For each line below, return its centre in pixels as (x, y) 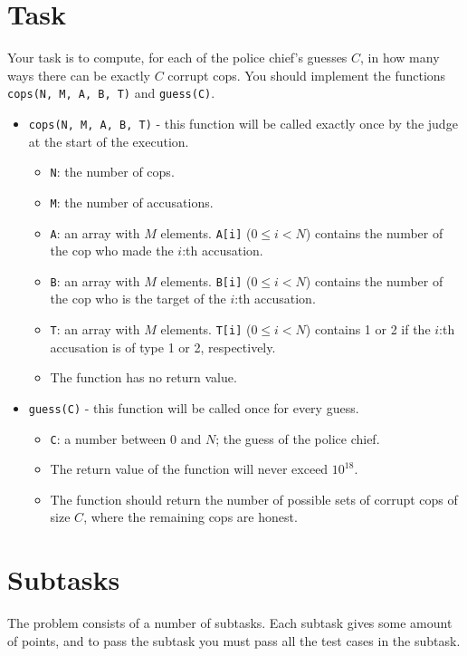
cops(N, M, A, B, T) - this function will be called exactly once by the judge (243, 123)
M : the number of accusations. (132, 202)
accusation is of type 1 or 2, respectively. (163, 347)
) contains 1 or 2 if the (368, 329)
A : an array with (95, 232)
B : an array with (95, 280)
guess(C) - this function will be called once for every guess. (194, 407)
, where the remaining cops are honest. (191, 517)
